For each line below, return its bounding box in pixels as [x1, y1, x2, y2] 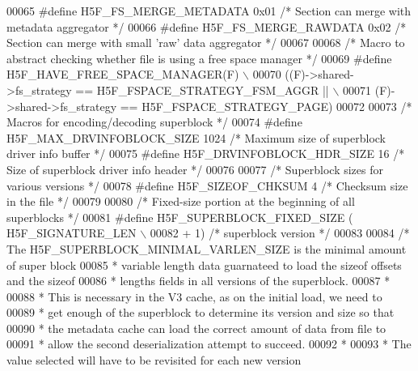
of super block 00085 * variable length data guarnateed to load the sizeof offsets [6, 256, 402, 273]
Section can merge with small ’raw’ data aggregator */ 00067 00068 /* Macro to [6, 34, 405, 51]
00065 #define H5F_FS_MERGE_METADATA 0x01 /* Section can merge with [6, 2, 412, 19]
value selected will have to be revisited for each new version [6, 352, 302, 369]
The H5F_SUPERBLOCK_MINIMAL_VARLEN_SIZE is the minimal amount [6, 240, 407, 257]
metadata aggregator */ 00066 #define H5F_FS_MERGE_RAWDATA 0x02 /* [6, 18, 407, 35]
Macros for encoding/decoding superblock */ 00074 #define [6, 113, 302, 130]
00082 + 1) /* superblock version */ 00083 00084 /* [150, 224, 410, 241]
